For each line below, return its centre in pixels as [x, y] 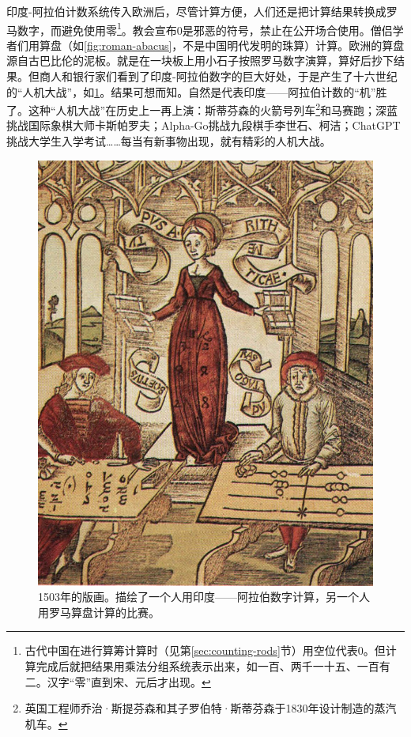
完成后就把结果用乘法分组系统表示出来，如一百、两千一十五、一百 [207, 666]
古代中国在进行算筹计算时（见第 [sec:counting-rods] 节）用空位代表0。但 [205, 650]
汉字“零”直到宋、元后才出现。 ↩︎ [129, 681]
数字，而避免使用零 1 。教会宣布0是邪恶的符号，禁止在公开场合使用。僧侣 [205, 28]
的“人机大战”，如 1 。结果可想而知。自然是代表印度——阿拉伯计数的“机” [191, 91]
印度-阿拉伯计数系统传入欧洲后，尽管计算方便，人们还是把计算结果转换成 [196, 11]
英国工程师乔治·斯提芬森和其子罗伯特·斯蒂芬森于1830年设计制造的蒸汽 [211, 708]
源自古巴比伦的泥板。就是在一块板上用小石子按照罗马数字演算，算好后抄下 [200, 60]
